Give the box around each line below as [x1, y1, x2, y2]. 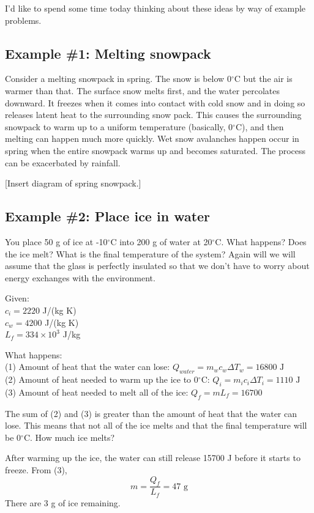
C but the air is [234, 72, 293, 85]
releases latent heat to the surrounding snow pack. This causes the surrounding [5, 108, 302, 121]
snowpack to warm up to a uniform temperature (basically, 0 [5, 120, 233, 133]
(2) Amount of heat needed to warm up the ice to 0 [5, 373, 198, 386]
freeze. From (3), [5, 463, 67, 476]
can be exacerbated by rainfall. [5, 156, 121, 169]
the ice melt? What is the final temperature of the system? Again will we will [5, 247, 296, 260]
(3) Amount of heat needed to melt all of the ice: [5, 385, 189, 398]
